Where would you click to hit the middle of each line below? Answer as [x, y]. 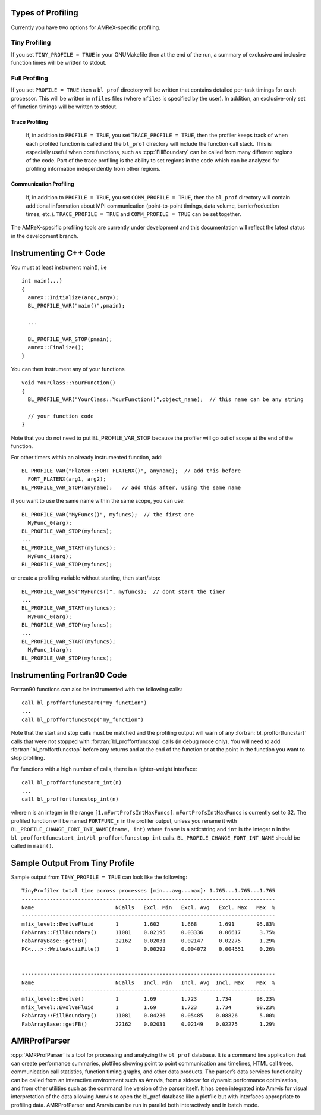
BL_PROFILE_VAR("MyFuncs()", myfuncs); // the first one [108, 514]
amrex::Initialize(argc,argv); [73, 297]
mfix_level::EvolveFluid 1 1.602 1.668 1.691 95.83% [149, 924]
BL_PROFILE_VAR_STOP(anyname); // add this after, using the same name [131, 487]
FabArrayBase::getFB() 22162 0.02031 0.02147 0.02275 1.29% [149, 941]
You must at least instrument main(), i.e [59, 267]
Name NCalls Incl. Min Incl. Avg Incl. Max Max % [149, 982]
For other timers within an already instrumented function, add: [87, 457]
